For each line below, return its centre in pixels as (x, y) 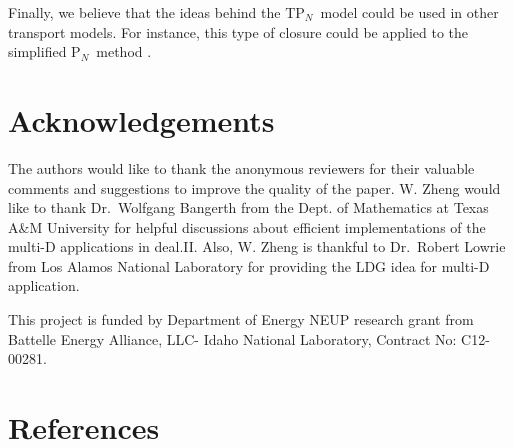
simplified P (44, 51)
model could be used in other (409, 12)
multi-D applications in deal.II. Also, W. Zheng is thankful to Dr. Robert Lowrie (257, 246)
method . (124, 51)
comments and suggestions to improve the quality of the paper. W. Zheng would (254, 187)
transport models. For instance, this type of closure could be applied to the (238, 31)
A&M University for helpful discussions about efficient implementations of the (247, 226)
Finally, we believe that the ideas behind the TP (156, 12)
